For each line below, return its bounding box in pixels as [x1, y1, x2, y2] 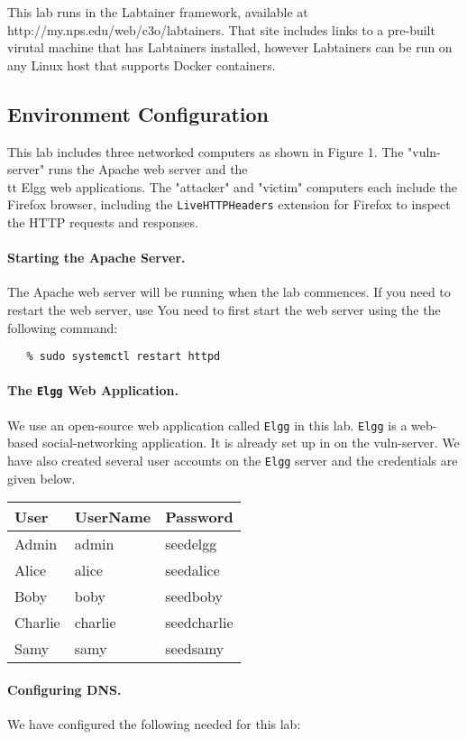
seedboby [165, 586, 223, 607]
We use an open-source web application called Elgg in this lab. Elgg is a [7, 415, 407, 434]
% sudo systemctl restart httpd [26, 350, 221, 364]
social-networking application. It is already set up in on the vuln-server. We [41, 433, 460, 452]
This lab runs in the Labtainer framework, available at [7, 3, 308, 21]
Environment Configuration [7, 99, 270, 127]
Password [165, 506, 233, 528]
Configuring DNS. [7, 679, 122, 698]
